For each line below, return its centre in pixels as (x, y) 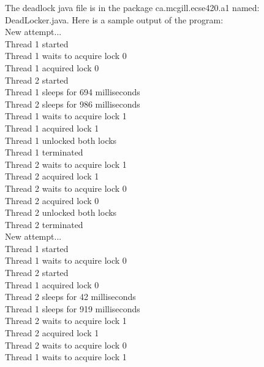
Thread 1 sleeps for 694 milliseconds (73, 92)
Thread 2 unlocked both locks (61, 212)
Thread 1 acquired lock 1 (52, 128)
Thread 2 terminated (44, 224)
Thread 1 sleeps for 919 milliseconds (73, 308)
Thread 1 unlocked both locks (61, 140)
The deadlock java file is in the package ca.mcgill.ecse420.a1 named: (132, 7)
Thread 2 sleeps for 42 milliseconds (70, 297)
